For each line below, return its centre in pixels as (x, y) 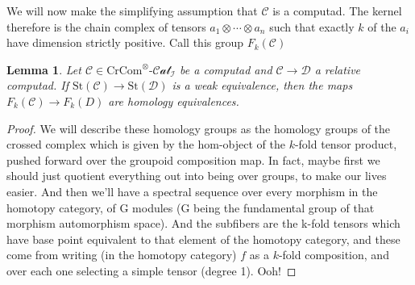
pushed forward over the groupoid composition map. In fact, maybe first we (193, 159)
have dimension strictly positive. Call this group (125, 42)
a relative (338, 69)
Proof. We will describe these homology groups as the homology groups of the (199, 128)
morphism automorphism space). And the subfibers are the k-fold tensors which (203, 223)
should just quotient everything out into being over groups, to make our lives (197, 176)
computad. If (37, 85)
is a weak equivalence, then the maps (262, 85)
